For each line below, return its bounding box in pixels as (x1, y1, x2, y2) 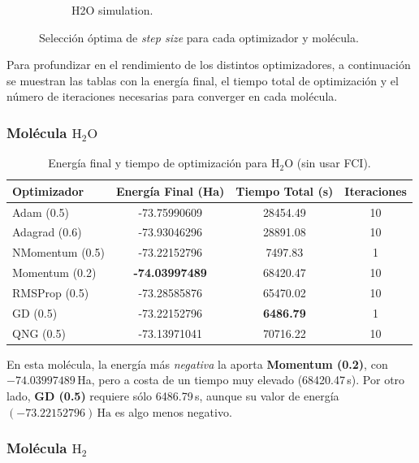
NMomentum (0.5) (12, 244, 105, 261)
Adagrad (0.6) (12, 223, 82, 240)
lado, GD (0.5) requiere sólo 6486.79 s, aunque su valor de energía (6, 387, 339, 404)
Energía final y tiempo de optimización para (48, 154, 268, 171)
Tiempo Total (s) (235, 182, 334, 199)
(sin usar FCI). (296, 154, 371, 171)
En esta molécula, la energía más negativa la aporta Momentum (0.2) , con (6, 355, 388, 372)
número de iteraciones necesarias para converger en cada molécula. (6, 88, 338, 105)
